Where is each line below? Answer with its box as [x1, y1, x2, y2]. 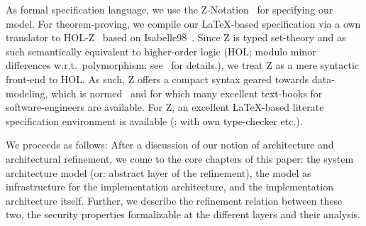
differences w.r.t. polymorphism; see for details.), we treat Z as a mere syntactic [6, 58, 360, 72]
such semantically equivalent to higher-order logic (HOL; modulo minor [6, 43, 316, 58]
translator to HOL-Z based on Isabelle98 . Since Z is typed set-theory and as [6, 30, 346, 45]
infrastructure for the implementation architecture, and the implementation [6, 179, 333, 194]
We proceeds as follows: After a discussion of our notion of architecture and [6, 137, 334, 152]
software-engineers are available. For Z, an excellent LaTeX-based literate [6, 99, 324, 114]
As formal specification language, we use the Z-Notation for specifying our [6, 2, 333, 16]
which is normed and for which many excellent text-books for [51, 85, 323, 100]
